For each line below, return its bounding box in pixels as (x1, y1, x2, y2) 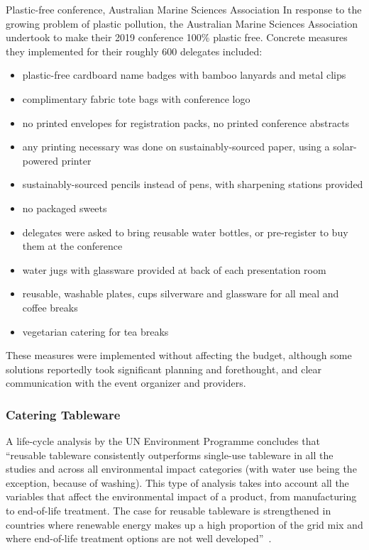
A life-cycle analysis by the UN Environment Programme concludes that (6, 434, 320, 449)
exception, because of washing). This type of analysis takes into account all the (6, 475, 349, 490)
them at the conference (22, 238, 123, 253)
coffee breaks (22, 299, 78, 314)
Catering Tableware (6, 405, 121, 423)
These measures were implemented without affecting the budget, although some (6, 348, 352, 363)
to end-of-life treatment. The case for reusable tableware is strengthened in (6, 503, 331, 518)
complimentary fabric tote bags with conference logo (22, 91, 250, 106)
